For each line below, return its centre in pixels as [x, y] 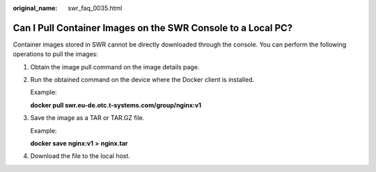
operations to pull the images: [56, 54]
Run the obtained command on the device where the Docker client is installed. [142, 80]
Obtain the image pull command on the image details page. [115, 67]
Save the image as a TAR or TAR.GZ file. [87, 118]
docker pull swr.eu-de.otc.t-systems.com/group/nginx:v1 [116, 105]
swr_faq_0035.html [95, 8]
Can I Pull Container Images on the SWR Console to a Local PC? [153, 28]
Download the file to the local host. [80, 156]
